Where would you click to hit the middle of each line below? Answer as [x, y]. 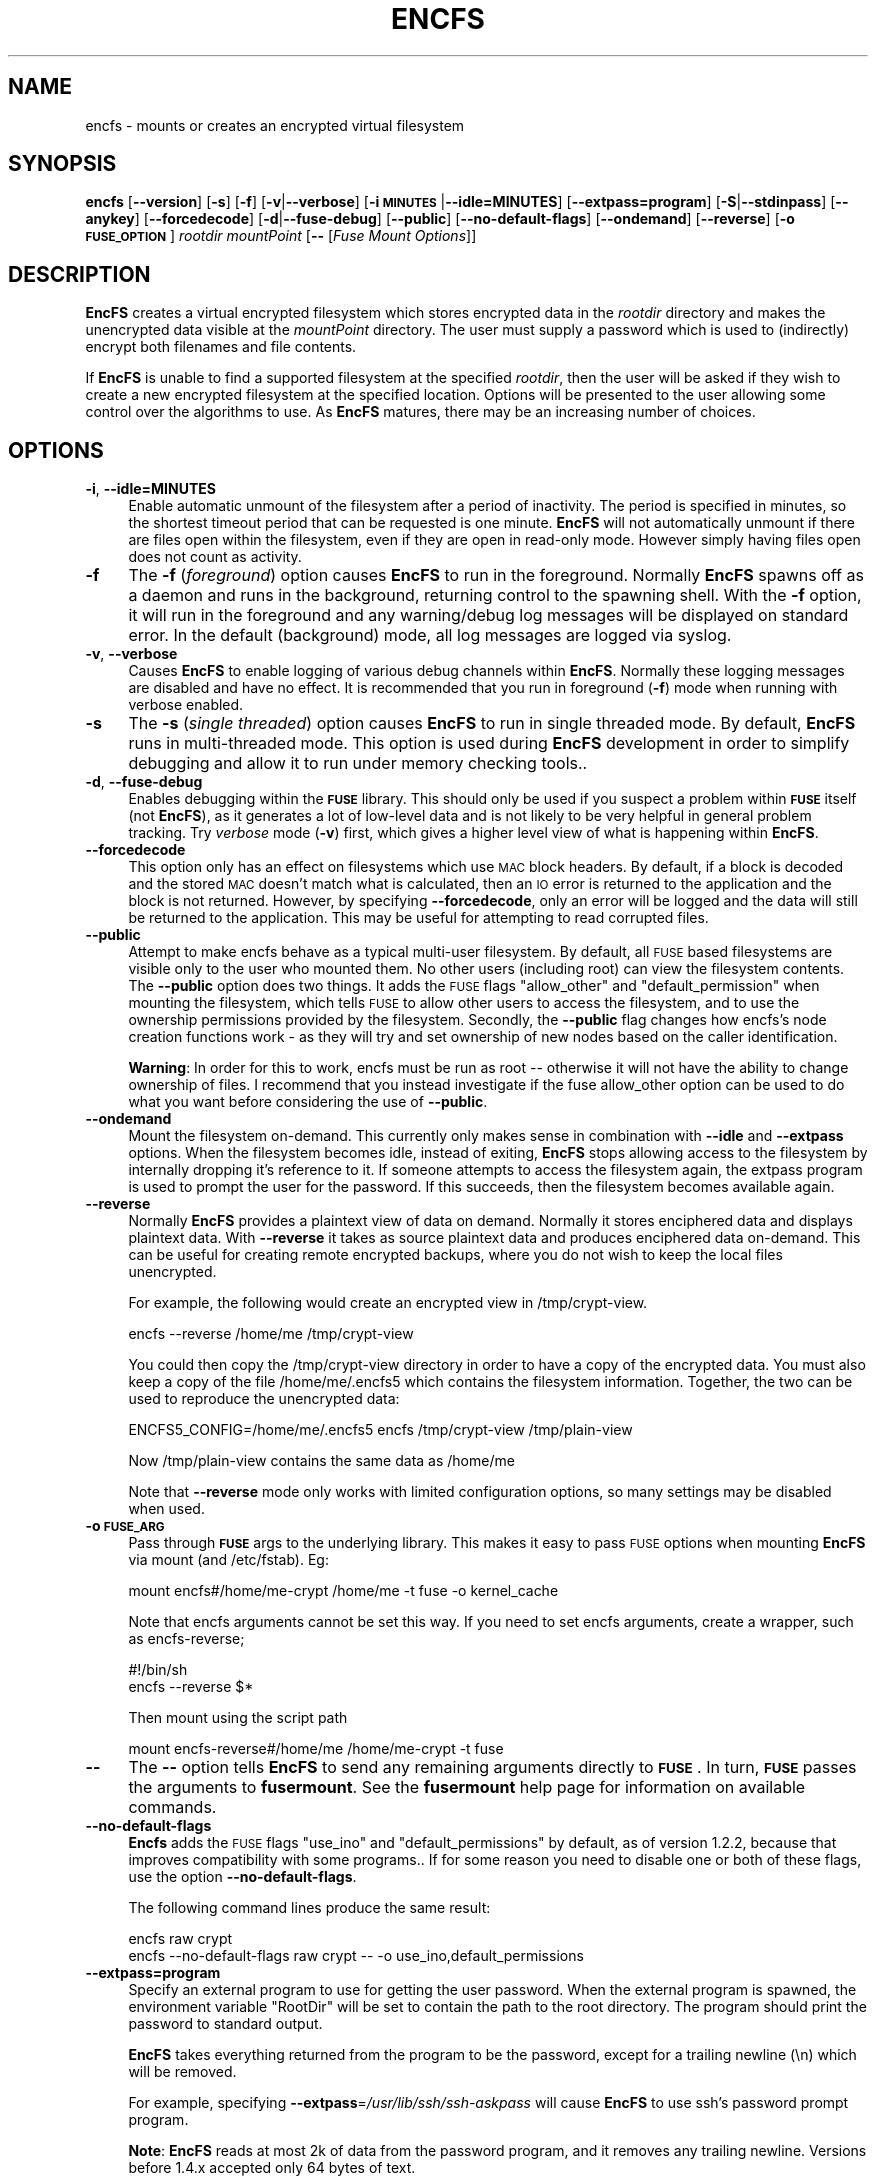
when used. [166, 1509]
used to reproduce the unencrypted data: [264, 1399]
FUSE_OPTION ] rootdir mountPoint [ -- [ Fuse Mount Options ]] [281, 236]
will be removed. [182, 2072]
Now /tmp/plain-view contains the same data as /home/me [321, 1461]
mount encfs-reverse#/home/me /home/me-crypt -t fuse [316, 1749]
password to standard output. [225, 2024]
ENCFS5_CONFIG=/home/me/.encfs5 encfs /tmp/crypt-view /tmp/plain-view [380, 1430]
